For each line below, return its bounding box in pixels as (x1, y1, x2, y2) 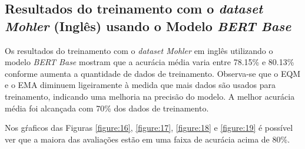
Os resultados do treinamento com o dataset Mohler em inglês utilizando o (5, 44, 273, 56)
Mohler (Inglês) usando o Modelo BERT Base (5, 16, 291, 35)
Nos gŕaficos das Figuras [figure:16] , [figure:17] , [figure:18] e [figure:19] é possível (5, 121, 293, 134)
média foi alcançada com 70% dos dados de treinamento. (5, 101, 209, 114)
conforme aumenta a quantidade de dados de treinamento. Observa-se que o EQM (5, 67, 301, 79)
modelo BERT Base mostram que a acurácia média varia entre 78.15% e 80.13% (5, 56, 294, 68)
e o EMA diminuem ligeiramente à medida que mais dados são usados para (5, 79, 276, 91)
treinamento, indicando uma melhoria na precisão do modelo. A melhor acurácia (5, 90, 295, 102)
